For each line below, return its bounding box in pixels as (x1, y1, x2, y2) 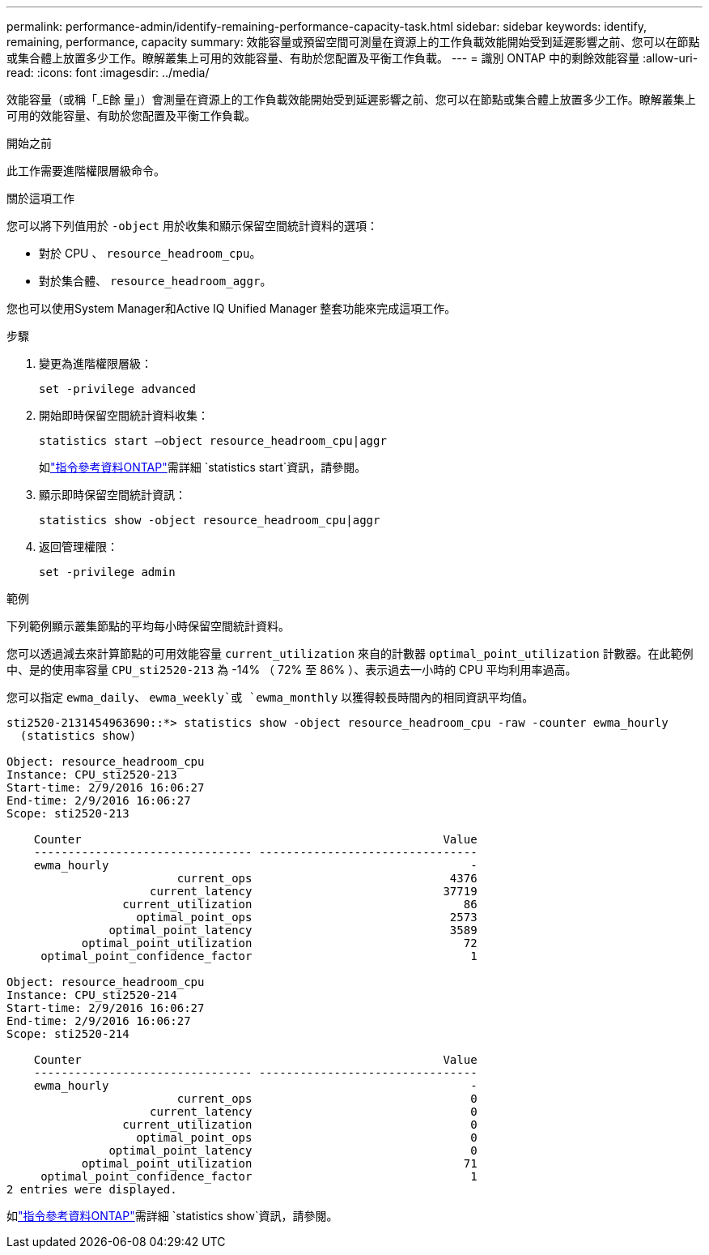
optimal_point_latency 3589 (108, 924, 478, 937)
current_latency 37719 (150, 885, 478, 898)
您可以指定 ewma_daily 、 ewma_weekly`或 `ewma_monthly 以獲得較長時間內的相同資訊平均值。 (6, 690, 534, 704)
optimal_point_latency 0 (108, 1144, 478, 1157)
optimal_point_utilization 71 (81, 1157, 478, 1170)
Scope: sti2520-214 (6, 1027, 129, 1040)
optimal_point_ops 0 (136, 1131, 478, 1144)
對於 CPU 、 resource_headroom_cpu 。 (39, 246, 261, 260)
